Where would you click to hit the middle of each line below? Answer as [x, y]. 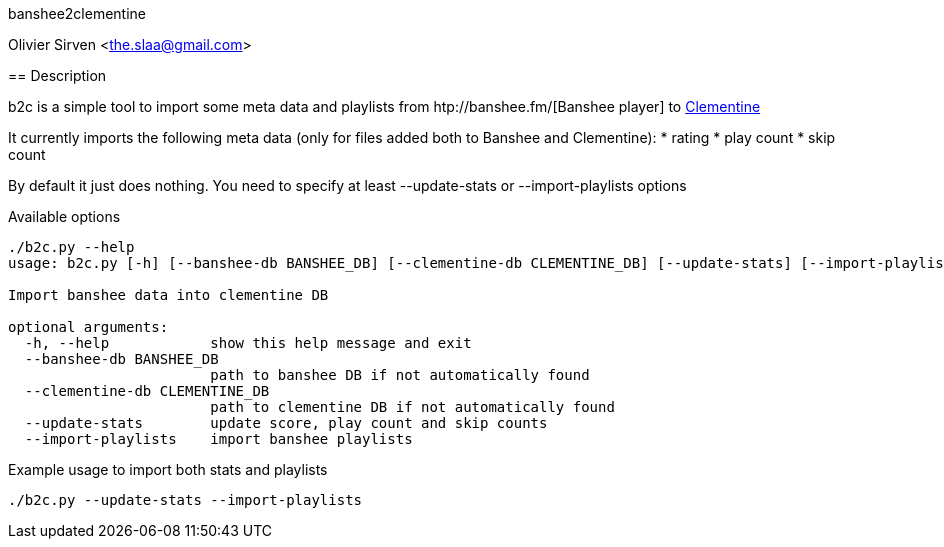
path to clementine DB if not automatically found [412, 407]
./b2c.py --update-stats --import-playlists [185, 500]
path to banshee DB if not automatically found [400, 375]
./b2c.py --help [71, 247]
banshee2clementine [77, 13]
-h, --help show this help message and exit [248, 343]
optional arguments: [88, 327]
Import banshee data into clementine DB [168, 295]
